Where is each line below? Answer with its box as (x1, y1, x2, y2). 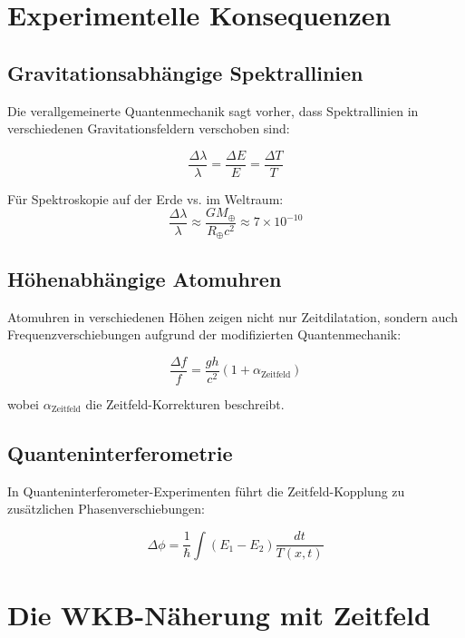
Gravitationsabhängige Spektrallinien (7, 58, 363, 86)
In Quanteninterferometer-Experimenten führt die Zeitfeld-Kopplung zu (7, 481, 405, 500)
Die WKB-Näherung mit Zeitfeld (7, 595, 431, 633)
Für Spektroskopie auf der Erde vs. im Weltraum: (7, 189, 284, 208)
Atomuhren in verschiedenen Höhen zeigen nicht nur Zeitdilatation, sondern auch (7, 307, 458, 326)
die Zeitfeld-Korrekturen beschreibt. (85, 394, 285, 413)
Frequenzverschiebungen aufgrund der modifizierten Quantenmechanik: (7, 325, 402, 344)
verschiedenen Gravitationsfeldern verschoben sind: (7, 119, 290, 138)
